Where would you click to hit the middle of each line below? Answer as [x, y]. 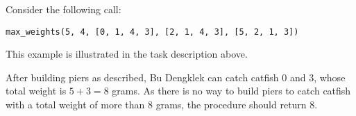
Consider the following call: [63, 9]
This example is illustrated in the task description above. [127, 54]
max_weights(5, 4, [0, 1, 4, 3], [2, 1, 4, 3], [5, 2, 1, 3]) [152, 32]
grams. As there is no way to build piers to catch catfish [231, 91]
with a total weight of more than [75, 105]
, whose [330, 77]
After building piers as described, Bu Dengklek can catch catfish [142, 77]
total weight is [36, 91]
